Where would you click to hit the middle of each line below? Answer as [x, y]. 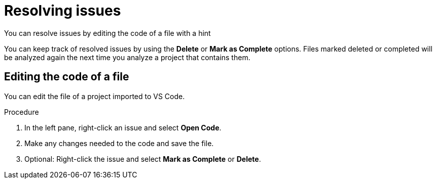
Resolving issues [63, 11]
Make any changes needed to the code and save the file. [119, 143]
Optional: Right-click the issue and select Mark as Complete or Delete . [143, 159]
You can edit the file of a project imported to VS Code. [95, 96]
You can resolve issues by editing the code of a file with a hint [107, 33]
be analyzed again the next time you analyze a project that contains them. [127, 57]
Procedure [22, 112]
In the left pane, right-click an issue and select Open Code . [123, 127]
